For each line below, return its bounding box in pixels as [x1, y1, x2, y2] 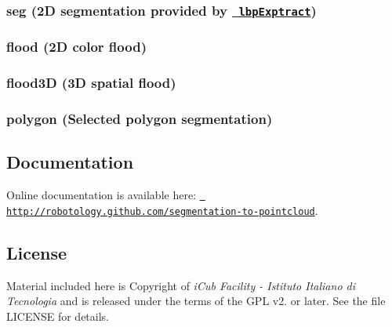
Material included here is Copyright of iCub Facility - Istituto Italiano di [6, 277, 356, 293]
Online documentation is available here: [6, 187, 197, 203]
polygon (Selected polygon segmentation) [6, 109, 273, 129]
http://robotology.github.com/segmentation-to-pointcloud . [6, 202, 318, 218]
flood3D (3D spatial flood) [6, 73, 176, 93]
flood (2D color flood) [6, 37, 147, 56]
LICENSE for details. [6, 307, 109, 324]
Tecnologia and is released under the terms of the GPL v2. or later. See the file [6, 292, 386, 309]
